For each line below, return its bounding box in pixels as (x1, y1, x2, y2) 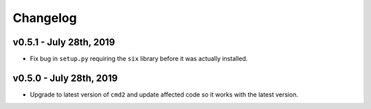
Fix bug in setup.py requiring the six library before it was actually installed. (30, 55, 248, 63)
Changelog (12, 10, 77, 25)
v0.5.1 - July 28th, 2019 (12, 36, 115, 48)
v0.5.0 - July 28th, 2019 (12, 72, 118, 84)
